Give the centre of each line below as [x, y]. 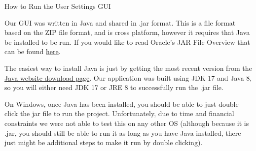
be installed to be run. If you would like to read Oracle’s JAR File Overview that [127, 42]
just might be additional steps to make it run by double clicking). [104, 142]
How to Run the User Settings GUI [58, 6]
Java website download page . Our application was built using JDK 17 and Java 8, [128, 77]
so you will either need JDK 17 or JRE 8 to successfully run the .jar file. [114, 87]
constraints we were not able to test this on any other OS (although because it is [127, 123]
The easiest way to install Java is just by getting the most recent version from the [128, 68]
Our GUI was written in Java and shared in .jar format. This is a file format [120, 22]
